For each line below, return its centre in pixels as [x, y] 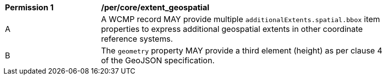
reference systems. [137, 39]
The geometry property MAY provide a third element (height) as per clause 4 [242, 51]
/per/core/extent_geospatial [155, 7]
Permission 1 [29, 7]
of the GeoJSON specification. [158, 60]
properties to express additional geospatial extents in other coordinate [232, 29]
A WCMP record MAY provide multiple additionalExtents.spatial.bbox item [241, 19]
